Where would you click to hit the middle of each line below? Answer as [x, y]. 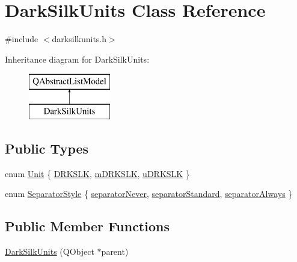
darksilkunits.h [79, 39]
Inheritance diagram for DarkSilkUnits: [77, 59]
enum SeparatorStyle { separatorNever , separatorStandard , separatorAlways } [149, 194]
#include [22, 39]
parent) [115, 251]
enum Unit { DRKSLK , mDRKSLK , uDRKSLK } [97, 173]
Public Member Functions [87, 226]
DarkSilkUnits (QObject [50, 251]
